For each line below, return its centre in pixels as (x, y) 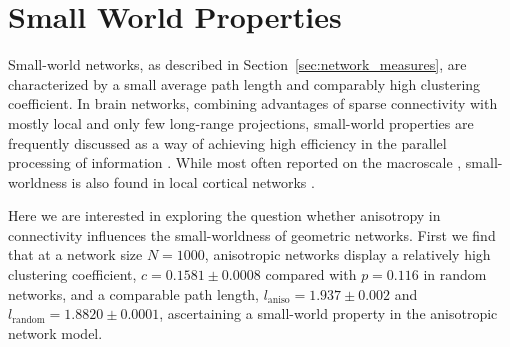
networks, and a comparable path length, (134, 293)
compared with (311, 274)
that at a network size (75, 254)
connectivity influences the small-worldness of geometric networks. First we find (252, 234)
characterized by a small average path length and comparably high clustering (244, 83)
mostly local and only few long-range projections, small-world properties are (241, 122)
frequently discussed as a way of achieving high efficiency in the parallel (227, 142)
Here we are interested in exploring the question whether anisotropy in (224, 215)
